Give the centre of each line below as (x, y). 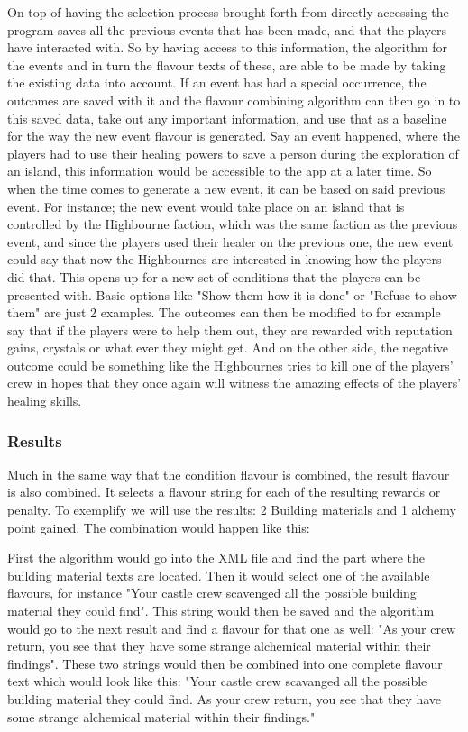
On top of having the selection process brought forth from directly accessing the (228, 12)
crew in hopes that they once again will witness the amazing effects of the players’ (234, 383)
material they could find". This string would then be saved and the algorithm (221, 611)
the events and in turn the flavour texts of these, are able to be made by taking (227, 64)
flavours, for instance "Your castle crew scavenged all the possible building (212, 593)
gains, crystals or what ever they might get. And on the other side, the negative (228, 348)
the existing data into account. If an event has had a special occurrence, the (217, 82)
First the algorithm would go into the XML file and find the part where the (216, 558)
